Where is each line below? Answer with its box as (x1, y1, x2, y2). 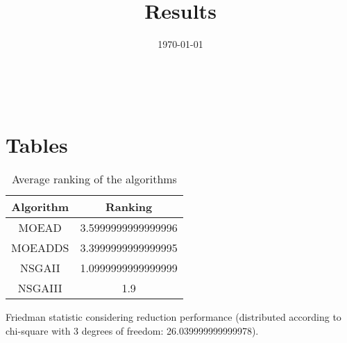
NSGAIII (17, 280, 62, 296)
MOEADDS (11, 240, 69, 256)
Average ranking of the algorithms (11, 171, 177, 187)
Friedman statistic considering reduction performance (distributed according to (6, 310, 341, 324)
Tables (6, 130, 68, 158)
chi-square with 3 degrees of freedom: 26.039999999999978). (6, 324, 259, 338)
